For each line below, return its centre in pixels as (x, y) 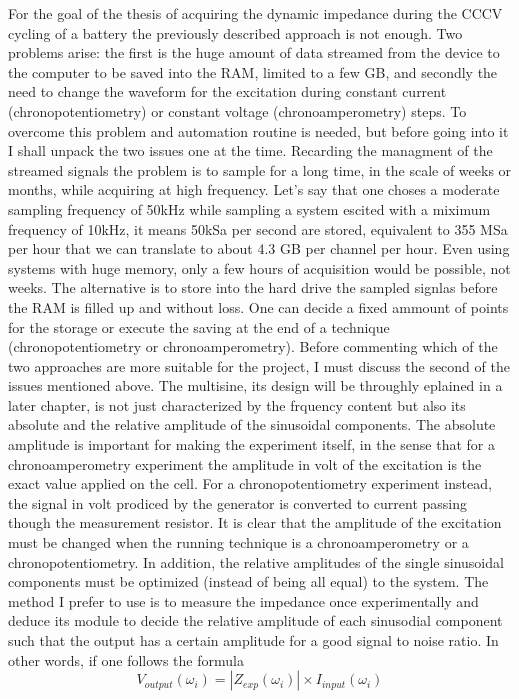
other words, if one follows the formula (126, 659)
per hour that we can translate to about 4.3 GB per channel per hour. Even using (259, 248)
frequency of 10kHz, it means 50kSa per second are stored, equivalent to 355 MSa (258, 228)
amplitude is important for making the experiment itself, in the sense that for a (251, 444)
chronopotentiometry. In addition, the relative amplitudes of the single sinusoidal (256, 561)
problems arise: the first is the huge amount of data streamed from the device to (254, 52)
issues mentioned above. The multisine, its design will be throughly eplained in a (255, 385)
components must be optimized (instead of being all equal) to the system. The (248, 581)
